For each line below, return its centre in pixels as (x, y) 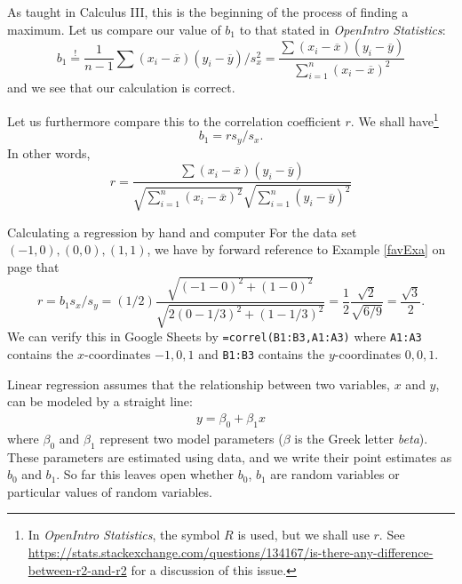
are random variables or (335, 474)
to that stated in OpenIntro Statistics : (343, 29)
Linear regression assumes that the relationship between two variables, (199, 384)
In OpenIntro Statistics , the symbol (124, 535)
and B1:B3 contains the (262, 354)
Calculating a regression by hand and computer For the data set (182, 232)
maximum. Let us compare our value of (114, 29)
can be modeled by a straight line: (100, 401)
